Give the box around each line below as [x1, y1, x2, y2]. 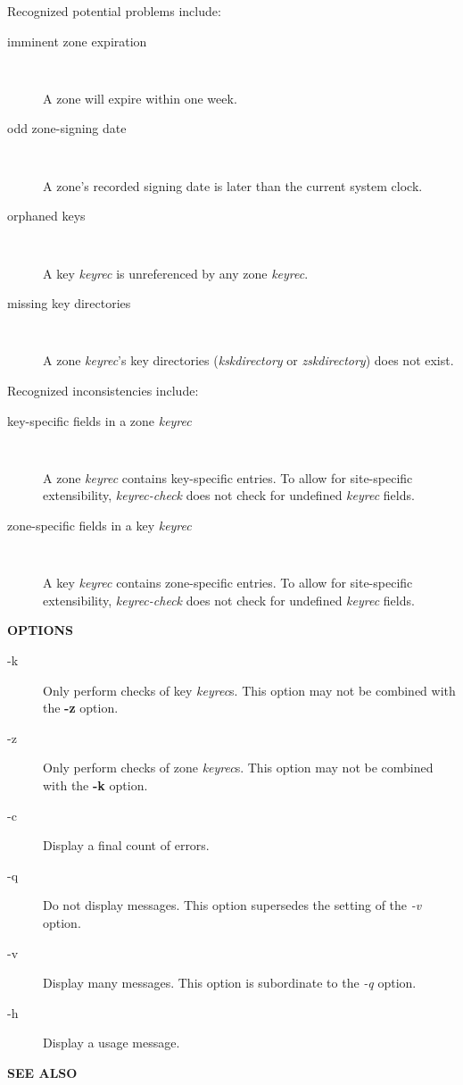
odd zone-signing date [7, 119, 127, 138]
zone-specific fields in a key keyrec [7, 516, 192, 534]
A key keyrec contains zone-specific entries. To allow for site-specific [43, 573, 413, 592]
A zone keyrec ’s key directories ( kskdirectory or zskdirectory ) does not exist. [43, 351, 454, 370]
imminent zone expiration [7, 31, 147, 50]
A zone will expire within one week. [43, 88, 237, 107]
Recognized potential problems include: [7, 2, 221, 20]
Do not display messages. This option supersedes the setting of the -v [43, 896, 422, 914]
